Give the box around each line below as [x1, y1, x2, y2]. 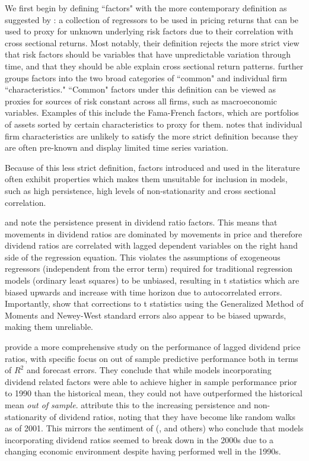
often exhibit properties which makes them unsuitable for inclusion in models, [5, 173, 288, 185]
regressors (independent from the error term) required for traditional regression [5, 262, 293, 275]
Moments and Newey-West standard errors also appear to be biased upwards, [5, 309, 286, 321]
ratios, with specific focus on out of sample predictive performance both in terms [5, 352, 298, 364]
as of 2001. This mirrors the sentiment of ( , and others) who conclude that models [5, 422, 304, 434]
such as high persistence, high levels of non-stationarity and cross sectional [5, 184, 276, 196]
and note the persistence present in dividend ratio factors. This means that [5, 216, 278, 228]
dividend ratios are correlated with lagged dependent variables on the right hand [5, 239, 298, 252]
